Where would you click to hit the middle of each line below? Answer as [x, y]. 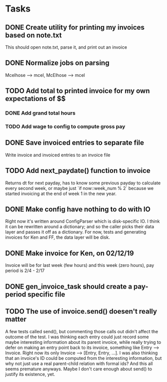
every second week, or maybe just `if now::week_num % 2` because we [79, 188]
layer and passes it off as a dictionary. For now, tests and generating [76, 232]
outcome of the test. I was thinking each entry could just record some [77, 337]
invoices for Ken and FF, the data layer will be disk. [58, 237]
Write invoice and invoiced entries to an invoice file [58, 155]
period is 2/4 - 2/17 [25, 271]
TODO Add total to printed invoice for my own [77, 91]
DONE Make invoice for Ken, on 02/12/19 [70, 253]
